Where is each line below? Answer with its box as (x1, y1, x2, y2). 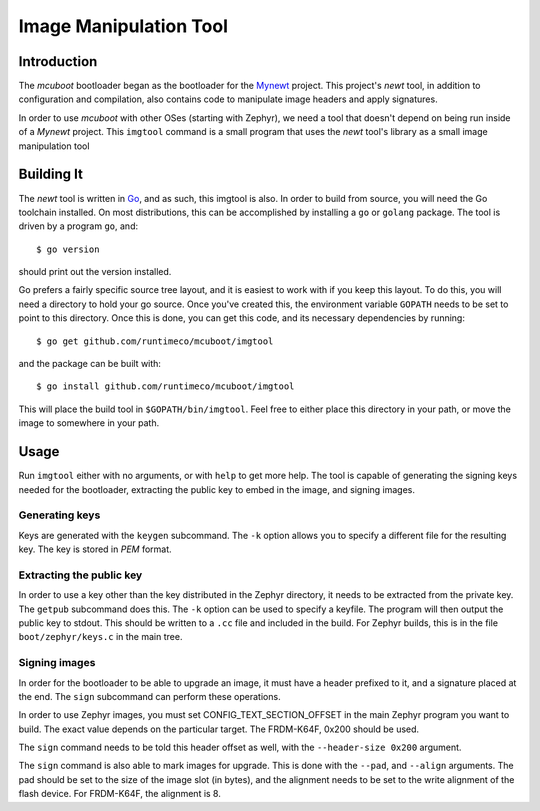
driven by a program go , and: (18, 220, 139, 232)
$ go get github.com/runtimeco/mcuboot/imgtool (36, 335, 274, 347)
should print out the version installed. (18, 266, 172, 278)
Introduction (18, 53, 98, 70)
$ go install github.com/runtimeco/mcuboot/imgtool (36, 381, 295, 392)
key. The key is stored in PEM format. (18, 543, 172, 555)
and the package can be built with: (18, 358, 162, 370)
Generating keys (18, 508, 101, 522)
